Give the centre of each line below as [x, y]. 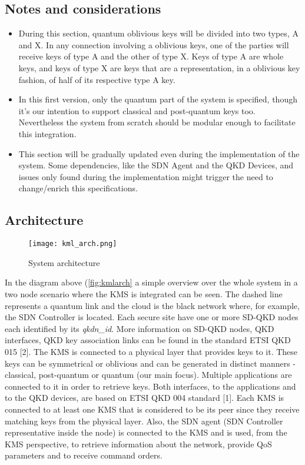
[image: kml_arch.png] [73, 244]
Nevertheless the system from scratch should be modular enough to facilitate [157, 122]
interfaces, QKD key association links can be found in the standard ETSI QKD [148, 340]
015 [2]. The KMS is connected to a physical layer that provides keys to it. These [151, 351]
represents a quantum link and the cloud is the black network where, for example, [152, 305]
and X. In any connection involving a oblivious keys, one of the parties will [154, 44]
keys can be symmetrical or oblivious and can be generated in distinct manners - [150, 363]
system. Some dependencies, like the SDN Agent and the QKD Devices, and [156, 165]
